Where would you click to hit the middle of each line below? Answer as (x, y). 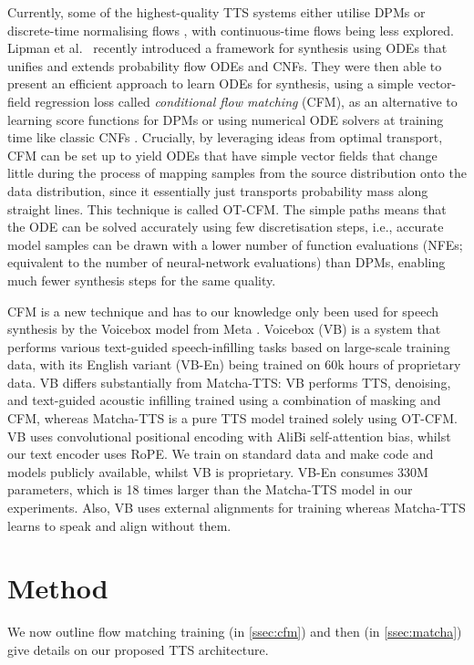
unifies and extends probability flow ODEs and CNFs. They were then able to (225, 65)
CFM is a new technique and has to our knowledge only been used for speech (223, 311)
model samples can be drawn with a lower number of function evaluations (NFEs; (235, 244)
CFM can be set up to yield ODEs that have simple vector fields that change (222, 155)
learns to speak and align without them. (119, 525)
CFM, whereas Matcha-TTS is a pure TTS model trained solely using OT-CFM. (232, 418)
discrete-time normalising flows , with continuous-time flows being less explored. (231, 30)
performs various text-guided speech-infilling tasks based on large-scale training (229, 346)
